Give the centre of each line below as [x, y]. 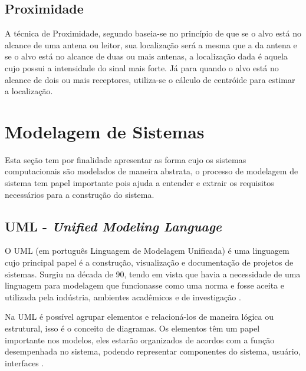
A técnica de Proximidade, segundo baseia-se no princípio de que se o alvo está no [153, 33]
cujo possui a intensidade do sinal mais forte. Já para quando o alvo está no [142, 67]
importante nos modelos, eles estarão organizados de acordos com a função [140, 339]
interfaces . [24, 362]
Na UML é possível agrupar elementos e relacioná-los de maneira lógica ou [139, 317]
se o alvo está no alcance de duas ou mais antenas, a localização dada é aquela [146, 56]
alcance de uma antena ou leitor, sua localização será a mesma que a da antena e [151, 44]
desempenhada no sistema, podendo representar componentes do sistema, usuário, [153, 351]
